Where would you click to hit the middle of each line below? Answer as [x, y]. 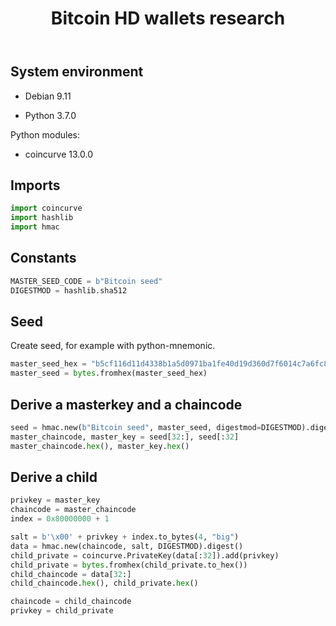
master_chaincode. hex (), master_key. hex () [100, 446]
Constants [43, 258]
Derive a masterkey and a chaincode [126, 404]
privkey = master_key [55, 500]
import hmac [35, 227]
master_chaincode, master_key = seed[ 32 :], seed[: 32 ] [125, 437]
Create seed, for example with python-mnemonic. [113, 346]
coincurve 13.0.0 [59, 154]
